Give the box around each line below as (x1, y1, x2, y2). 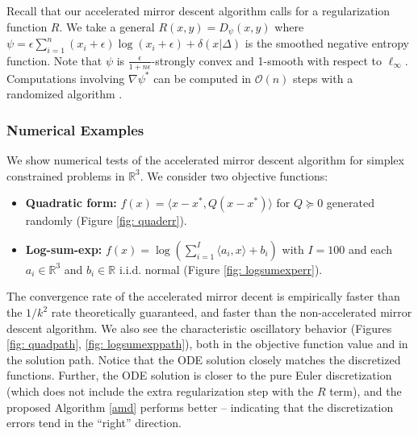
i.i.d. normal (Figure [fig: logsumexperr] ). (119, 260, 323, 277)
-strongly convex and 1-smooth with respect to (151, 52, 382, 69)
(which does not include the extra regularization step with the (6, 383, 314, 400)
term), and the (329, 383, 402, 400)
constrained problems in (6, 167, 125, 184)
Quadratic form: (25, 194, 117, 211)
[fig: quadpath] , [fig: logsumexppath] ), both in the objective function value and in (6, 335, 408, 352)
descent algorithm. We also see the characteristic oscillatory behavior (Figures (6, 319, 392, 336)
